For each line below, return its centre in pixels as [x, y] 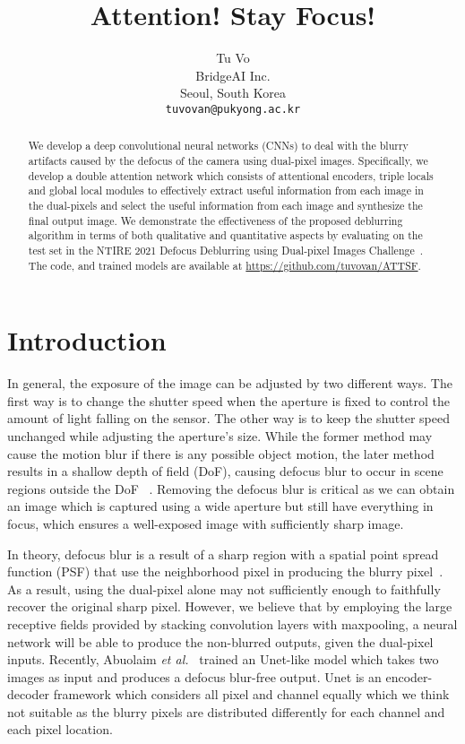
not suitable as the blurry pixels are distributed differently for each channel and [226, 711]
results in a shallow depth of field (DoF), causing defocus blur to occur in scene [225, 471]
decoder [29, 694]
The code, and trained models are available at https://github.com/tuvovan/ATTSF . [224, 265]
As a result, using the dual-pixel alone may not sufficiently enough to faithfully [224, 588]
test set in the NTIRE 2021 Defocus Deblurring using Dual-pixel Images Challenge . [225, 250]
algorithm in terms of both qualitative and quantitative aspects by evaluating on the [225, 235]
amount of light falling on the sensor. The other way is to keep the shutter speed [228, 418]
